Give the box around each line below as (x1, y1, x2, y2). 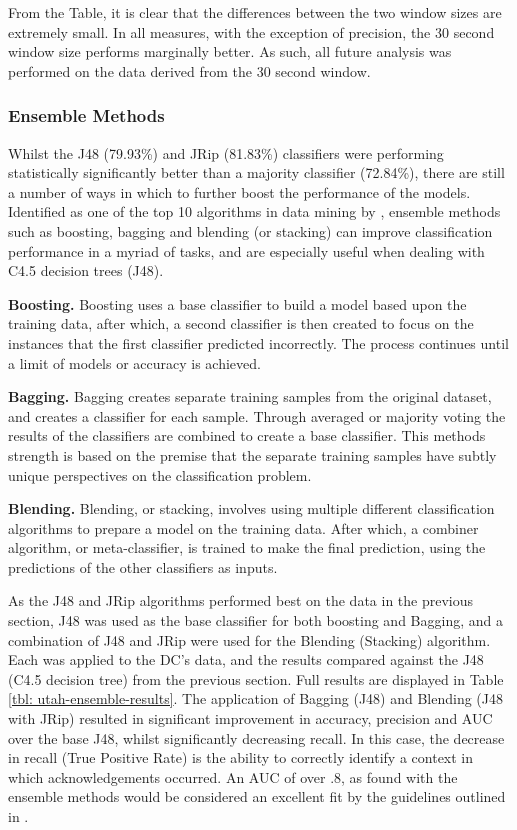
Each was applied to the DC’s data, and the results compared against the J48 (8, 649, 484, 670)
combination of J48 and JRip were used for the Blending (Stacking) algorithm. (8, 629, 491, 650)
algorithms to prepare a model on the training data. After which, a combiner (8, 517, 479, 538)
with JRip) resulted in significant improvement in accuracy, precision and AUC (8, 708, 493, 729)
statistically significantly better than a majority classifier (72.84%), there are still (8, 162, 505, 183)
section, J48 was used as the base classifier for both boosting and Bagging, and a (8, 610, 503, 631)
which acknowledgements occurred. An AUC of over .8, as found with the (8, 766, 458, 787)
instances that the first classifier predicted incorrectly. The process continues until (8, 332, 509, 353)
